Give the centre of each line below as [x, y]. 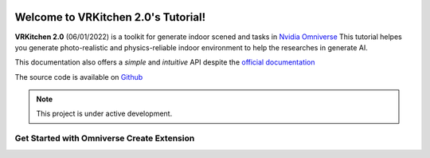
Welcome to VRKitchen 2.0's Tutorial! [110, 17]
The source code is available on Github [79, 77]
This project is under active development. [104, 114]
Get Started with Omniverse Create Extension [105, 138]
